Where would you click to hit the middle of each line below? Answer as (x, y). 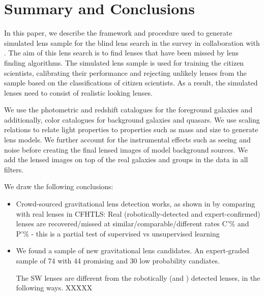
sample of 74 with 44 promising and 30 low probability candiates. (118, 260)
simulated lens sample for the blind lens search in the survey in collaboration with (132, 42)
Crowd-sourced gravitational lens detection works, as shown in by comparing (136, 204)
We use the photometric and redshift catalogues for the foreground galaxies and (128, 110)
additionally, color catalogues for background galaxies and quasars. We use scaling (132, 119)
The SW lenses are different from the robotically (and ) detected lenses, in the (138, 277)
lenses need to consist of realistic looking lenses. (78, 92)
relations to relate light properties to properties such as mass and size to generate (131, 129)
